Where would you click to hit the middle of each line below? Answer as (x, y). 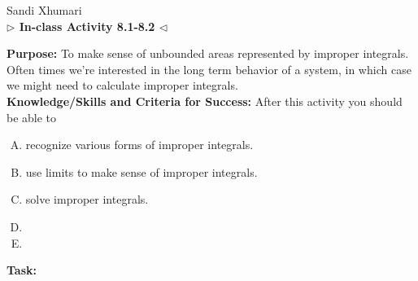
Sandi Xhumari (44, 10)
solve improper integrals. (87, 199)
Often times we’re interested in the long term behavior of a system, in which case (209, 69)
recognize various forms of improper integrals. (139, 145)
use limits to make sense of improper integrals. (142, 171)
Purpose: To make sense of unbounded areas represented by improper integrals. (208, 53)
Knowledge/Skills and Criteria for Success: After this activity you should (205, 101)
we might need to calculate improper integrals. (122, 85)
